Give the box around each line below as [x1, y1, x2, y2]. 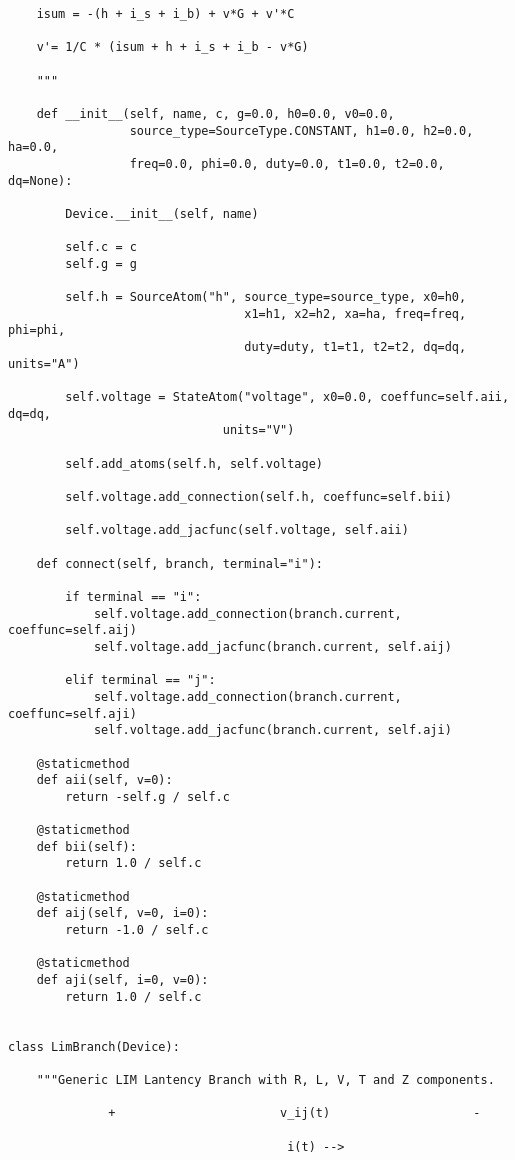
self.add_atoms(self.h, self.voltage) [65, 456, 323, 471]
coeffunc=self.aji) [8, 706, 137, 721]
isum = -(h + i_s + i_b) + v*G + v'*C [36, 7, 295, 21]
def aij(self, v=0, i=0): [36, 906, 209, 921]
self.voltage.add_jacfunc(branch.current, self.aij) [93, 639, 452, 654]
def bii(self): [36, 839, 137, 854]
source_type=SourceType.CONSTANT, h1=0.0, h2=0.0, [129, 123, 474, 138]
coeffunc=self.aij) [8, 623, 137, 638]
